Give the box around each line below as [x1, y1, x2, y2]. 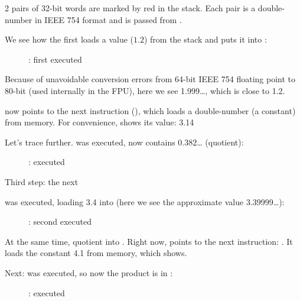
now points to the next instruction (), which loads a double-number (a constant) [5, 104, 296, 116]
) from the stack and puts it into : [144, 33, 267, 46]
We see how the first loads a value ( [5, 33, 134, 46]
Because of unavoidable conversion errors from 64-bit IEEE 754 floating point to [5, 73, 295, 85]
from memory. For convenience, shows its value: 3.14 [5, 116, 194, 128]
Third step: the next [5, 175, 79, 187]
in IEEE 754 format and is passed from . [34, 13, 182, 25]
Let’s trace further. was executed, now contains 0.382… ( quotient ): [5, 135, 244, 148]
